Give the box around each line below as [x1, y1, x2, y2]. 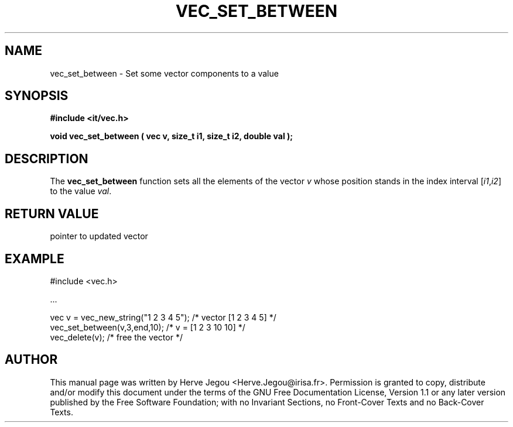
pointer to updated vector [50, 231, 148, 242]
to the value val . [50, 186, 112, 197]
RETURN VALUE [5, 206, 99, 221]
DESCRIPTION [5, 151, 88, 166]
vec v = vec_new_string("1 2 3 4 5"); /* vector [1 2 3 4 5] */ [50, 312, 276, 322]
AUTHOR [5, 352, 58, 367]
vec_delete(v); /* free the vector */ [50, 332, 183, 342]
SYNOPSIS [5, 88, 69, 104]
